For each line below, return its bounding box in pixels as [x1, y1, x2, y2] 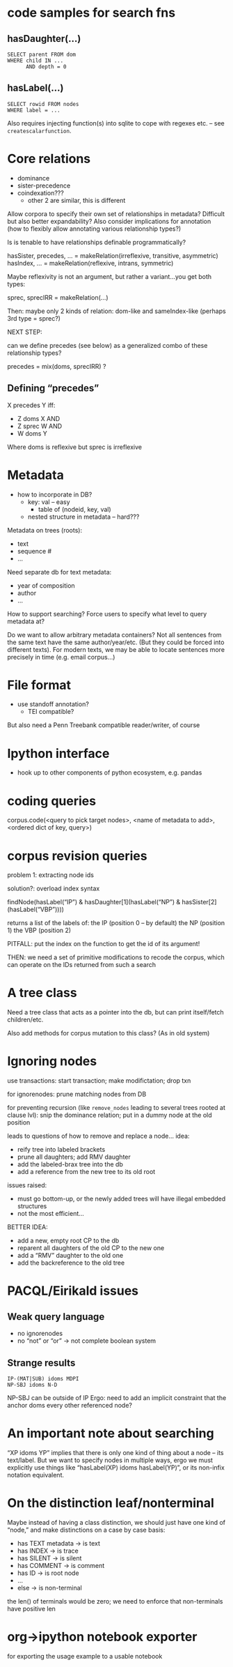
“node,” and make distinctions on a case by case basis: [7, 1525, 166, 1534]
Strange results [7, 1357, 76, 1369]
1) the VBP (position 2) [7, 926, 72, 935]
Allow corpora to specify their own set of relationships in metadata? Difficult [7, 209, 225, 218]
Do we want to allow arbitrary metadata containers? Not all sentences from [7, 630, 222, 639]
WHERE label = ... [7, 107, 61, 114]
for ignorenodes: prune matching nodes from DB [7, 1090, 147, 1099]
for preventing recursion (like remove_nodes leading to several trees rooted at [7, 1104, 226, 1112]
